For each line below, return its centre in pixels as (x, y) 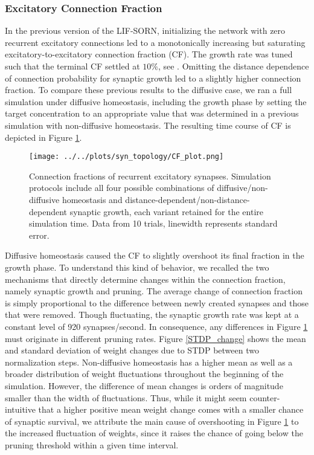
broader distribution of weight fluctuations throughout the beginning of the (144, 374)
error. (39, 235)
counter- (265, 397)
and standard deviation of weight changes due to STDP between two (132, 350)
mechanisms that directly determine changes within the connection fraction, (145, 279)
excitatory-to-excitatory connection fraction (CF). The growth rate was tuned (149, 54)
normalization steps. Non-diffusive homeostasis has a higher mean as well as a (149, 362)
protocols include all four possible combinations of (122, 188)
